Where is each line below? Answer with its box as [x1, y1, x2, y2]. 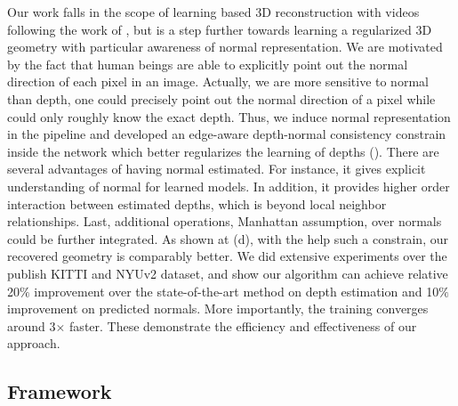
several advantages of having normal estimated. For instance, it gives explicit [7, 159, 426, 178]
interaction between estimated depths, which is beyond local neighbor [7, 194, 387, 213]
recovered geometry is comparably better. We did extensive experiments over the [7, 247, 447, 265]
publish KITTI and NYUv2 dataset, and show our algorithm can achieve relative [7, 264, 448, 282]
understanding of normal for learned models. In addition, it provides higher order [7, 176, 450, 195]
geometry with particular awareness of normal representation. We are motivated [7, 37, 443, 56]
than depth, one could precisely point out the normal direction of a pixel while [7, 89, 436, 108]
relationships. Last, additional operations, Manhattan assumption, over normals [7, 212, 442, 231]
